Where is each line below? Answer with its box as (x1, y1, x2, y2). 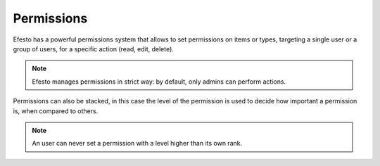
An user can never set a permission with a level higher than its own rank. (32, 139, 243, 148)
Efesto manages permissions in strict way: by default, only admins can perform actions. (32, 77, 286, 86)
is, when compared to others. (13, 106, 99, 115)
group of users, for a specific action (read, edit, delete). (13, 44, 174, 53)
